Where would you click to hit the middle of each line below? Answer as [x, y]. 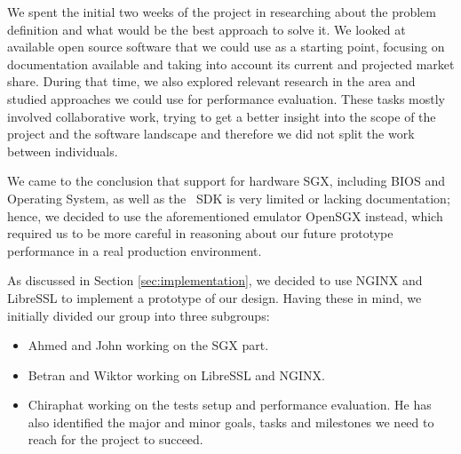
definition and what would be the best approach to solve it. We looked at [207, 29]
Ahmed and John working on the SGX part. [148, 345]
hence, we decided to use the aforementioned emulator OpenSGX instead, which [225, 215]
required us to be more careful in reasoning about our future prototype [200, 233]
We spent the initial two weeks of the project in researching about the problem [222, 12]
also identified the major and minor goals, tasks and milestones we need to [231, 422]
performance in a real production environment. [135, 250]
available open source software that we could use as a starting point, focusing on [226, 47]
